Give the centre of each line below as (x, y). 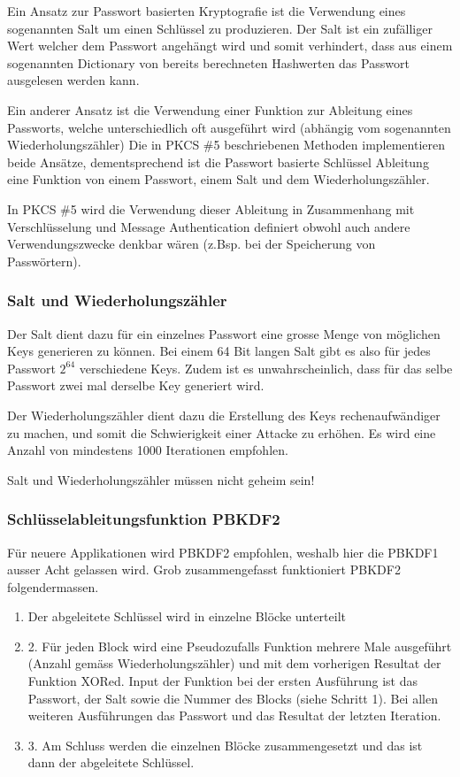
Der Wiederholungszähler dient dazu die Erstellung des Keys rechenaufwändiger (224, 415)
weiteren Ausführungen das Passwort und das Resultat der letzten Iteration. (234, 715)
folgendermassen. (53, 586)
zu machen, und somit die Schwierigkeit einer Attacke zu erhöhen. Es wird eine (222, 432)
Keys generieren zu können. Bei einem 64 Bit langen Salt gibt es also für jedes (219, 351)
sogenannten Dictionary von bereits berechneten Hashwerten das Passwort (208, 62)
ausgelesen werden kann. (73, 80)
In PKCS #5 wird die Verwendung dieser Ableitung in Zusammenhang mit (211, 208)
